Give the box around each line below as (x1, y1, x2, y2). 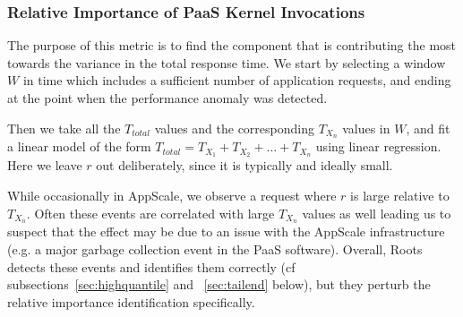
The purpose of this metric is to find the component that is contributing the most (7, 36, 457, 55)
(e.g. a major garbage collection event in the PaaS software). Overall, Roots (7, 239, 423, 258)
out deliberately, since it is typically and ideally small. (96, 156, 393, 175)
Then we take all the (7, 118, 121, 137)
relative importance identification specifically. (7, 292, 255, 311)
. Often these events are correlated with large (26, 203, 275, 222)
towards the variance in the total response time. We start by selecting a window (7, 53, 446, 72)
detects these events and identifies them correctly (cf (7, 257, 296, 276)
